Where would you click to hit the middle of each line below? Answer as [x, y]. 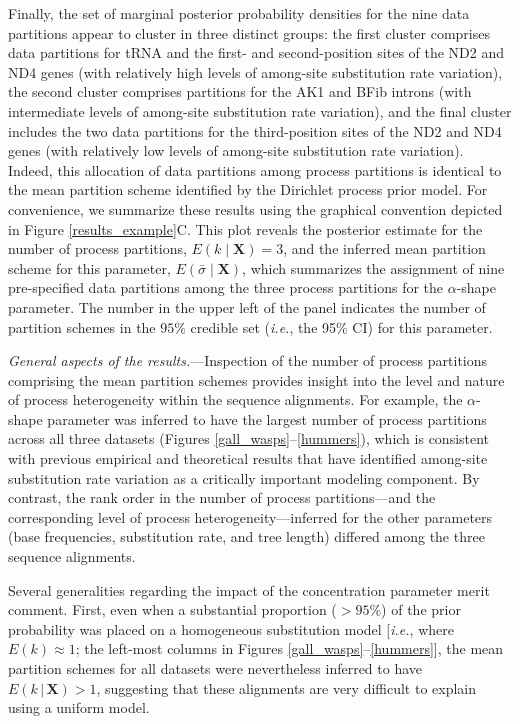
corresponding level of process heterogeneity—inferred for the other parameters [250, 516]
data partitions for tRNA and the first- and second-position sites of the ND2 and [256, 52]
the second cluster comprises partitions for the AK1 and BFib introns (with [240, 91]
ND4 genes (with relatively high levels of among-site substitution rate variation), [255, 71]
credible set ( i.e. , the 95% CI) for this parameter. [341, 326]
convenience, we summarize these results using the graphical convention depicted [255, 208]
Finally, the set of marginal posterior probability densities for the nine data [239, 13]
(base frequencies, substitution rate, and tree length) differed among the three [246, 536]
